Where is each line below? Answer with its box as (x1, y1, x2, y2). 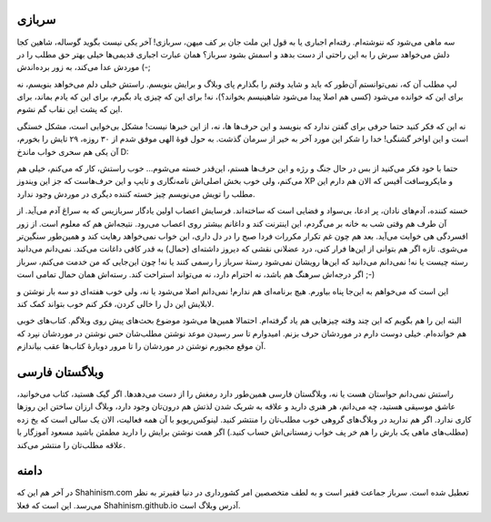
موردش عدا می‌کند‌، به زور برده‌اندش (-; (16, 62, 151, 73)
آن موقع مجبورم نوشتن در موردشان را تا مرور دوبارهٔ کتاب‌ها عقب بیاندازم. (16, 341, 266, 352)
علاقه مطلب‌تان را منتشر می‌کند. (16, 439, 126, 450)
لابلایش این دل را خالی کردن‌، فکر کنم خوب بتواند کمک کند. (16, 298, 215, 309)
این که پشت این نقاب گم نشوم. (16, 104, 123, 115)
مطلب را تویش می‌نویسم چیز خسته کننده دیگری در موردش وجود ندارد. (16, 188, 256, 200)
